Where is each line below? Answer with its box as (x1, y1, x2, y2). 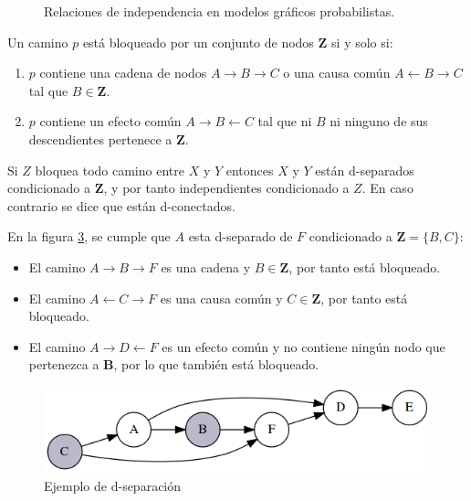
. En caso (361, 178, 413, 197)
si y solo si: (331, 32, 393, 51)
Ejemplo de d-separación (44, 475, 182, 495)
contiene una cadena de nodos (39, 63, 207, 82)
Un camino (7, 32, 68, 51)
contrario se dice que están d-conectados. (7, 196, 235, 215)
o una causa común (283, 63, 391, 82)
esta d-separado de (188, 227, 293, 246)
